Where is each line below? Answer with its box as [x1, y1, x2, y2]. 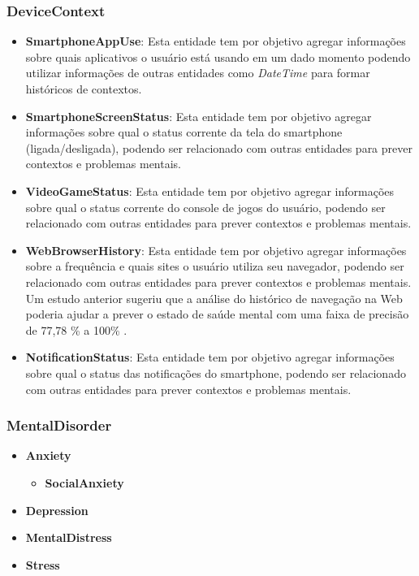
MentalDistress [25, 529, 112, 546]
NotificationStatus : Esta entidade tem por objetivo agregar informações [25, 349, 395, 366]
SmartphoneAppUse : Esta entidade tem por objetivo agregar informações [25, 32, 406, 50]
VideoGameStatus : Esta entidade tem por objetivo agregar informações [25, 182, 395, 199]
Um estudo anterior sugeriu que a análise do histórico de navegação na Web [25, 289, 403, 306]
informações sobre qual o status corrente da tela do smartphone [25, 123, 343, 141]
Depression [25, 501, 89, 518]
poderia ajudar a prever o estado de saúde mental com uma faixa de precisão [25, 305, 409, 323]
